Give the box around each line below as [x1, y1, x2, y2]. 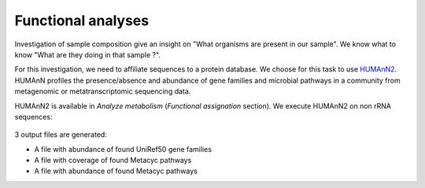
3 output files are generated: [14, 130, 108, 139]
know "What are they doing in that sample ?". [14, 50, 161, 59]
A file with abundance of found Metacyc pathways [34, 166, 198, 176]
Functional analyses [14, 12, 150, 29]
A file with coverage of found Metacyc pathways [34, 156, 192, 165]
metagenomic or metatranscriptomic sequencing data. [14, 87, 191, 96]
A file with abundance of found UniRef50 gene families [34, 144, 213, 153]
